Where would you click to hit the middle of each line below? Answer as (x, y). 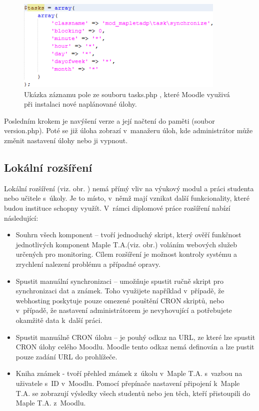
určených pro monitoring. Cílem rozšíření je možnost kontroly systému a (126, 254)
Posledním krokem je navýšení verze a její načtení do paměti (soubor (109, 120)
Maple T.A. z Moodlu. (51, 403)
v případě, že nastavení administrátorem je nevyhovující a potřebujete (124, 310)
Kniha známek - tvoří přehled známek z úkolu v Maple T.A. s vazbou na (129, 373)
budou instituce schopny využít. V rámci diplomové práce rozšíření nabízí (117, 208)
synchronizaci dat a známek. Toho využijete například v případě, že (120, 291)
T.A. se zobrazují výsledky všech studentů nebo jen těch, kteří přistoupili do (133, 393)
